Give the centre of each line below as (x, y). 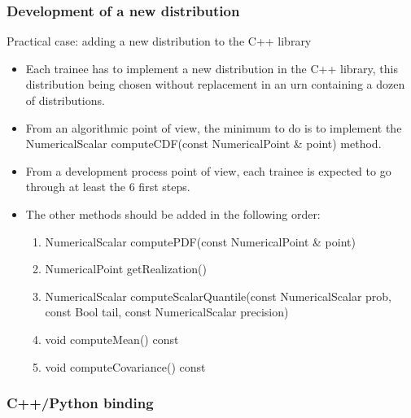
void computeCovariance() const (125, 366)
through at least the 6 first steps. (108, 187)
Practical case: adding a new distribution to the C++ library (159, 41)
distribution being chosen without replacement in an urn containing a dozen (215, 84)
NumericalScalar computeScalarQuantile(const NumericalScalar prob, (218, 296)
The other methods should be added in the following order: (173, 213)
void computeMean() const (112, 339)
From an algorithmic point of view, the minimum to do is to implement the (214, 127)
